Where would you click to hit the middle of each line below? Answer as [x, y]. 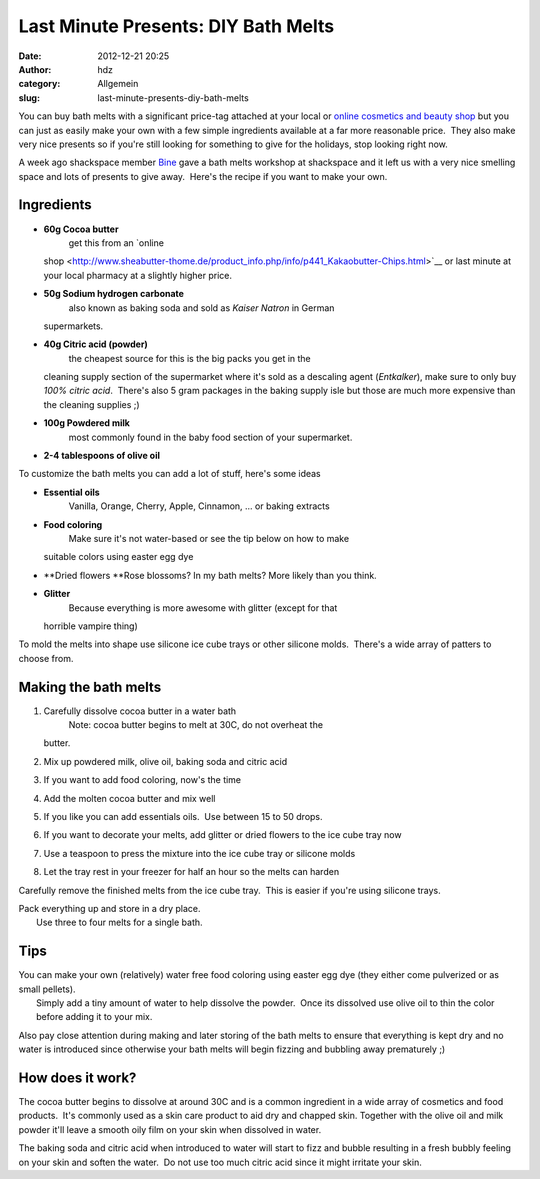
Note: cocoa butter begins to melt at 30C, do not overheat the [196, 725]
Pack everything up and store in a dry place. [109, 908]
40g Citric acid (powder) [96, 344]
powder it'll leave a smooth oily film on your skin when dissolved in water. [170, 1129]
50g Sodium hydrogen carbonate [114, 294]
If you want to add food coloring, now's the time [142, 780]
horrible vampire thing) [91, 626]
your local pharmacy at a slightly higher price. [137, 275]
